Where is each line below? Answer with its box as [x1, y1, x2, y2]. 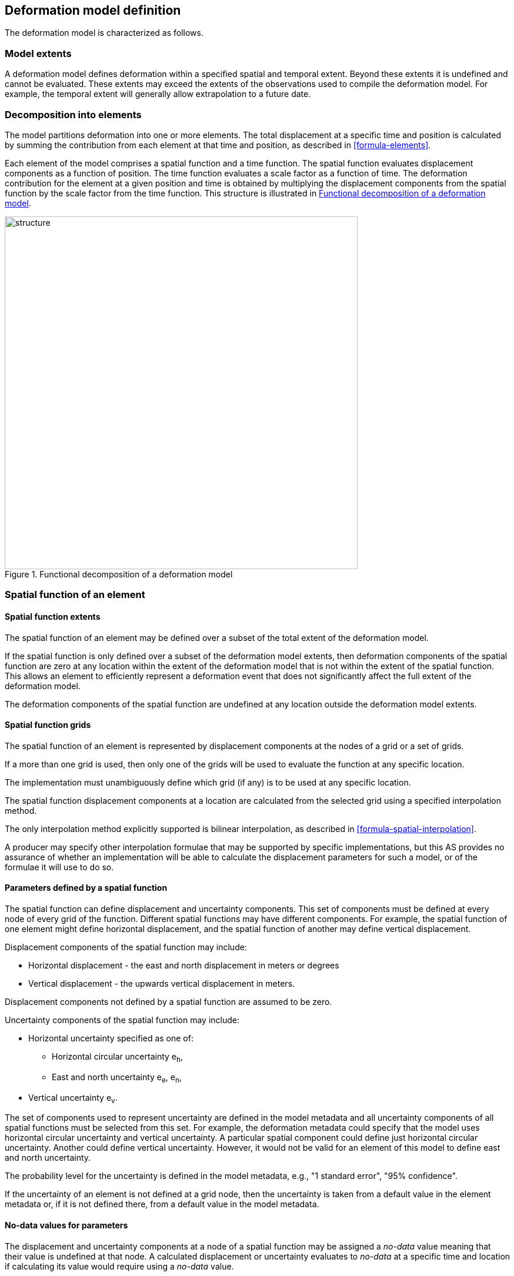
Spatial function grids [5, 720, 91, 730]
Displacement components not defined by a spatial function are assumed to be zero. [5, 996, 332, 1007]
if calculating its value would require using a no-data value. [5, 1261, 234, 1271]
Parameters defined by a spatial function [5, 883, 168, 893]
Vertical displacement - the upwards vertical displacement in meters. [28, 978, 295, 988]
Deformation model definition [5, 3, 181, 18]
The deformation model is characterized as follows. [5, 28, 203, 38]
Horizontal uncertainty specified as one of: [28, 1033, 193, 1043]
